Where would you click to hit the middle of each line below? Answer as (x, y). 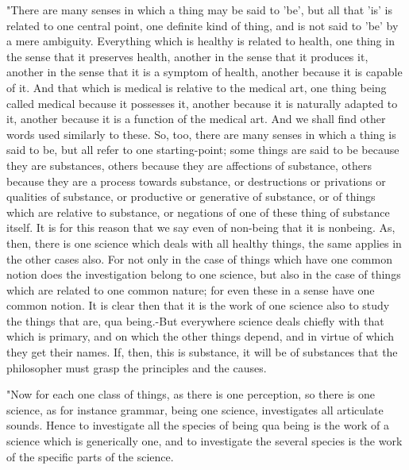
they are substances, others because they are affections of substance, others (189, 165)
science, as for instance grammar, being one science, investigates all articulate (195, 409)
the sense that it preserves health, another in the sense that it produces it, (187, 56)
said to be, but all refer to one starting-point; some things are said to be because (203, 150)
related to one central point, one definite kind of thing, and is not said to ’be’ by (203, 25)
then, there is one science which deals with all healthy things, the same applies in (204, 243)
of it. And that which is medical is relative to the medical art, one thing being (197, 87)
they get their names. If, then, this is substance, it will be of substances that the (202, 352)
